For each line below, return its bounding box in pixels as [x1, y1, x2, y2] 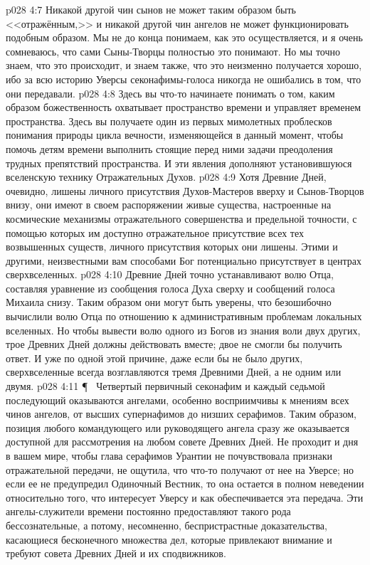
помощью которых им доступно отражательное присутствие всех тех [6, 225, 305, 240]
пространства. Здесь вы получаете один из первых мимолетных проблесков [6, 113, 332, 128]
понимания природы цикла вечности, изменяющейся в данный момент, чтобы [6, 127, 344, 142]
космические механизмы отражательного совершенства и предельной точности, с [6, 211, 357, 226]
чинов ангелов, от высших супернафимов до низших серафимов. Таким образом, [6, 406, 356, 421]
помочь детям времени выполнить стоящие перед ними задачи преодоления [6, 141, 333, 156]
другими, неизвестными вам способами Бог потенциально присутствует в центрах [6, 253, 361, 268]
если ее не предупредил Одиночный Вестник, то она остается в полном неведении [6, 476, 364, 491]
